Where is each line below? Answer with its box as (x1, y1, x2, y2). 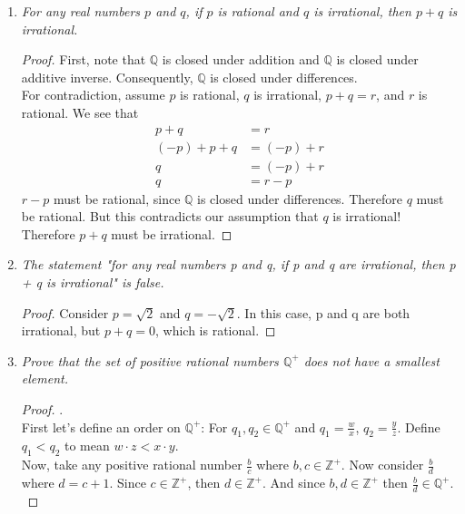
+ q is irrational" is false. (21, 273, 164, 292)
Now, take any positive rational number (21, 455, 242, 474)
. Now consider (341, 455, 424, 474)
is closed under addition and (162, 50, 320, 69)
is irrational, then (313, 2, 411, 20)
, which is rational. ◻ (155, 321, 276, 340)
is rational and (217, 2, 299, 20)
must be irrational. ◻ (111, 224, 232, 243)
